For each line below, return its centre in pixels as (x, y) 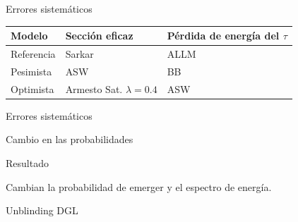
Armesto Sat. (94, 88)
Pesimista (31, 71)
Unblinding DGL (42, 210)
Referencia (33, 53)
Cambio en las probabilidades (70, 139)
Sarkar (79, 53)
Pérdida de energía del (223, 36)
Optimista (32, 88)
